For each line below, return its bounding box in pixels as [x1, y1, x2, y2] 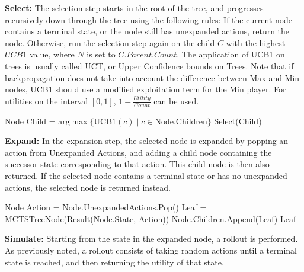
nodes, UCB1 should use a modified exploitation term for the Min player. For [5, 83, 286, 95]
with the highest [226, 36, 286, 49]
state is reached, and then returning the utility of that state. [5, 255, 224, 268]
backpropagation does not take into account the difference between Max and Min [5, 71, 300, 84]
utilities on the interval [5, 94, 88, 107]
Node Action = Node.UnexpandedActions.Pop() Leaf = [5, 201, 207, 213]
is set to [87, 48, 116, 60]
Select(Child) [214, 114, 262, 127]
